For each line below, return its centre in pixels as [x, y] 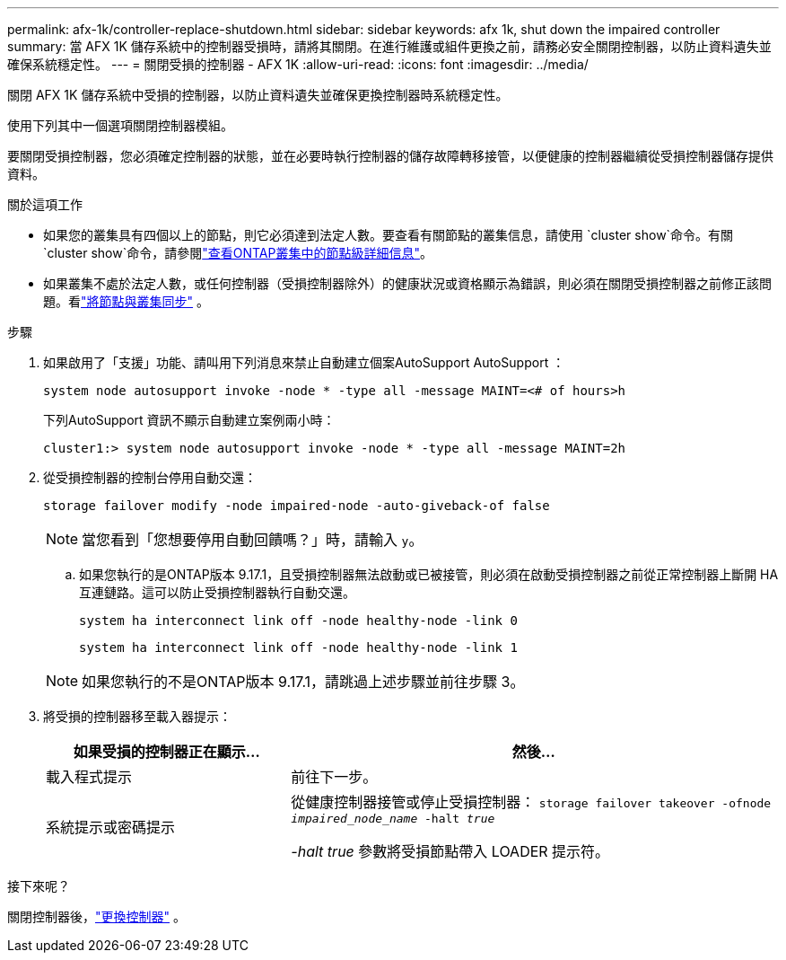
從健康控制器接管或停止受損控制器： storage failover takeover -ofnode [531, 802]
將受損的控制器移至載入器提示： [137, 716]
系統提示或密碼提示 [111, 827]
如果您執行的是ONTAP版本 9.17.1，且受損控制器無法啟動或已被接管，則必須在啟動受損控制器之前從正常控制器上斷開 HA [429, 574]
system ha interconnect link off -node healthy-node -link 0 [298, 621]
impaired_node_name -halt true [393, 819]
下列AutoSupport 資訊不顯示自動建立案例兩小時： [189, 420]
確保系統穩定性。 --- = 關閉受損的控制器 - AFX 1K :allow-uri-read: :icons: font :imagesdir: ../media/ [298, 64]
